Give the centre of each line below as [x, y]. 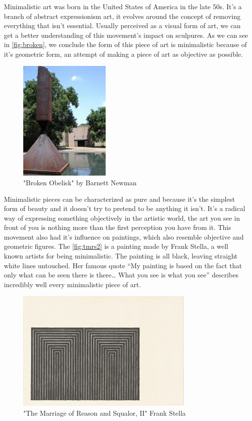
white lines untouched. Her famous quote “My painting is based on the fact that [123, 265]
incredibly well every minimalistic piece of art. [72, 284]
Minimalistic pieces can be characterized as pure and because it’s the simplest [119, 199]
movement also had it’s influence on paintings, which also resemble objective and [124, 236]
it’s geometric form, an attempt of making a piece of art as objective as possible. [124, 54]
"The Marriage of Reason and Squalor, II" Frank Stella [105, 413]
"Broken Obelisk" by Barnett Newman [80, 182]
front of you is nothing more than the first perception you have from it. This [118, 227]
